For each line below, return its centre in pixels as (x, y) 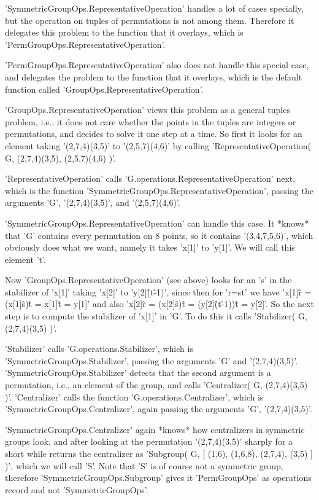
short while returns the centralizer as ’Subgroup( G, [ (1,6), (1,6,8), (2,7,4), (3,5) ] (159, 453)
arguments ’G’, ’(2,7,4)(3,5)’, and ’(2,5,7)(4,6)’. (93, 202)
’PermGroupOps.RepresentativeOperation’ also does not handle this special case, (157, 65)
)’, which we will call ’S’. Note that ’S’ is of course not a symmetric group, (144, 465)
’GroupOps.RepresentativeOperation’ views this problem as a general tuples (148, 110)
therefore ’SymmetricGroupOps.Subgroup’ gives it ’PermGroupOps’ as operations (158, 478)
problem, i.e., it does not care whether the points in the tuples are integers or (151, 121)
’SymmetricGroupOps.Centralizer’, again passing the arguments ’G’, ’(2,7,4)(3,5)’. (159, 409)
